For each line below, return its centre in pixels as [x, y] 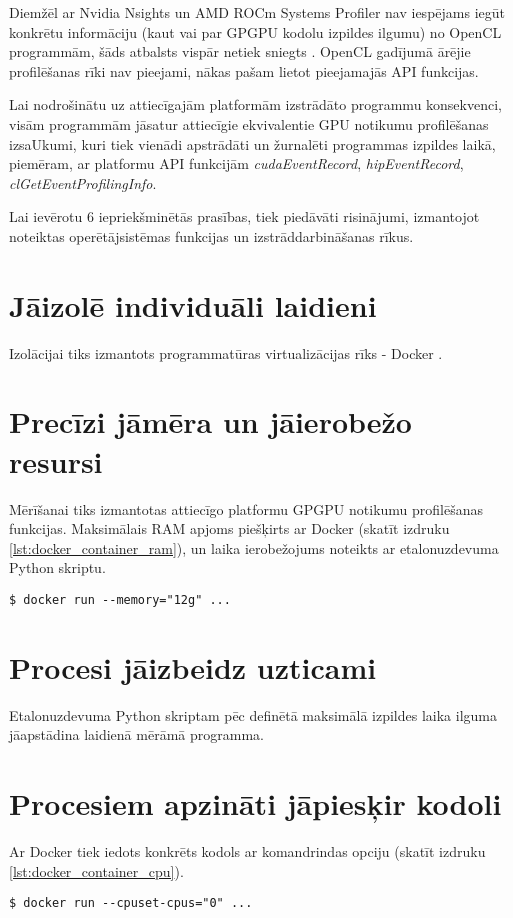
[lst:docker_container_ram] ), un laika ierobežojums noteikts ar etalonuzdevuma [254, 547]
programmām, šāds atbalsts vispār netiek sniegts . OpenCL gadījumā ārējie [240, 51]
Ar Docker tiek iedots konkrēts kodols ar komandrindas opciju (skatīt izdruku [247, 851]
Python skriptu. [57, 567]
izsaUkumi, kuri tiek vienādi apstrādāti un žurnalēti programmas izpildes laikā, [252, 143]
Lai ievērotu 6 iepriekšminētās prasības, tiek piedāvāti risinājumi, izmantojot [244, 216]
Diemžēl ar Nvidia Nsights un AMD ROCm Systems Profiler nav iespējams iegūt [257, 12]
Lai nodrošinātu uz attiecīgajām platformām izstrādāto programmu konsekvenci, [255, 104]
